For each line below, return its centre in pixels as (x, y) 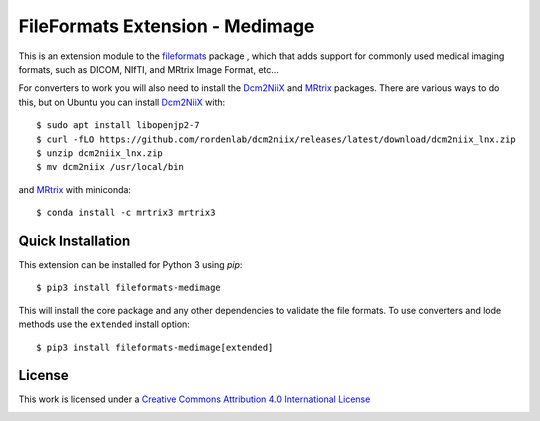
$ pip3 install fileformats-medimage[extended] (155, 347)
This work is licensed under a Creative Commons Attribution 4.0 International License (194, 399)
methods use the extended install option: (104, 324)
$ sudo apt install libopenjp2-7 (118, 125)
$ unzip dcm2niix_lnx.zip (100, 153)
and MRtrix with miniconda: (75, 189)
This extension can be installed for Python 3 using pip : (130, 264)
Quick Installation (74, 240)
